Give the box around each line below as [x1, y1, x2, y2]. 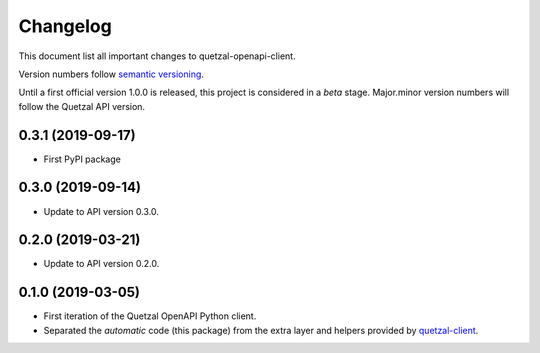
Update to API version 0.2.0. [43, 258, 160, 270]
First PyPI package [43, 153, 122, 165]
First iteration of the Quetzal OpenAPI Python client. [43, 310, 257, 322]
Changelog [18, 15, 112, 37]
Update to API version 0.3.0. [43, 205, 160, 217]
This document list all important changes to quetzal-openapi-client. [18, 50, 296, 62]
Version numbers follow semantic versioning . [18, 68, 205, 80]
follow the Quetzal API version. [18, 100, 145, 112]
